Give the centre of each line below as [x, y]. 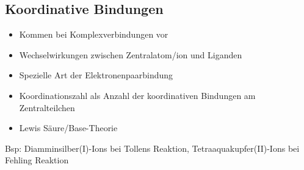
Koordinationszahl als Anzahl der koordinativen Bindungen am [137, 95]
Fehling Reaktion [37, 160]
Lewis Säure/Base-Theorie [68, 128]
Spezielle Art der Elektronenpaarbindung [96, 75]
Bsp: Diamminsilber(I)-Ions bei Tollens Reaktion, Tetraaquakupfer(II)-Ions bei [152, 148]
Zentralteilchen [47, 107]
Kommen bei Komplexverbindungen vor [94, 34]
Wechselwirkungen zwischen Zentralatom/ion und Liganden [131, 54]
